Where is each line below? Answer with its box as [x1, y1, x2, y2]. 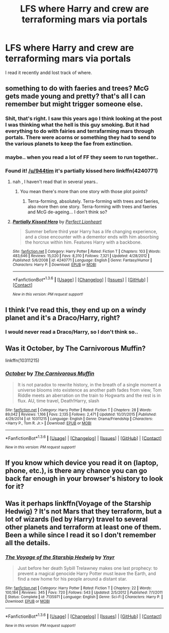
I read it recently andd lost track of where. [5, 69, 92, 76]
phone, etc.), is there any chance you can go [5, 466, 147, 475]
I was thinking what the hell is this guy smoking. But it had [5, 122, 149, 129]
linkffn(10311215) [5, 358, 40, 364]
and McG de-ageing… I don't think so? [27, 209, 107, 215]
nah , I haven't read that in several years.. [12, 179, 99, 185]
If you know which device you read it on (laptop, [5, 458, 158, 467]
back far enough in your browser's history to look [5, 474, 163, 483]
